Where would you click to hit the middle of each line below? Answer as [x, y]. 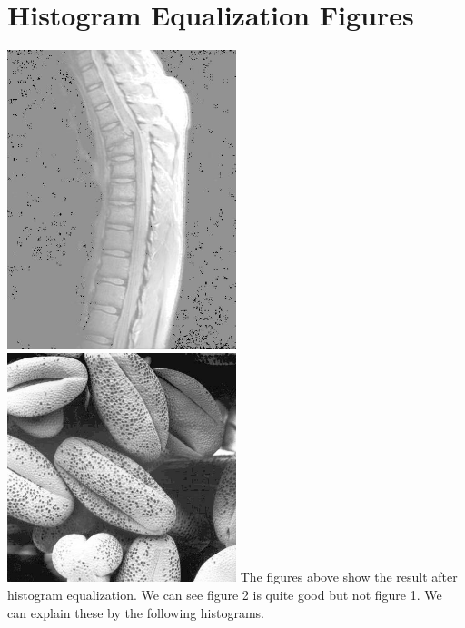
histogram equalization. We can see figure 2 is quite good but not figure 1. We [225, 594]
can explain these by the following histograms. [136, 612]
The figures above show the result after [349, 577]
